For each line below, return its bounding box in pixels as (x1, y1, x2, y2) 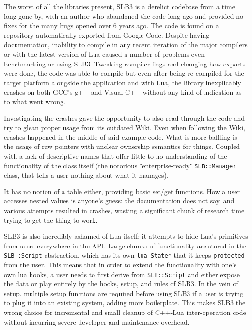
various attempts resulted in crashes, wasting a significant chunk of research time (4, 205, 245, 215)
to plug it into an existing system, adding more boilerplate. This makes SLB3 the (4, 297, 246, 308)
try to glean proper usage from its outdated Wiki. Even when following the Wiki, (4, 122, 245, 132)
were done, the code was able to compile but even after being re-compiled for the (4, 68, 244, 78)
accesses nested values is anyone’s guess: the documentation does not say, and (4, 196, 235, 206)
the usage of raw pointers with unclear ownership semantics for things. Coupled (4, 141, 240, 151)
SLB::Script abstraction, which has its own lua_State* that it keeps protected (4, 250, 245, 260)
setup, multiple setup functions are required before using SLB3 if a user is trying (4, 288, 244, 298)
